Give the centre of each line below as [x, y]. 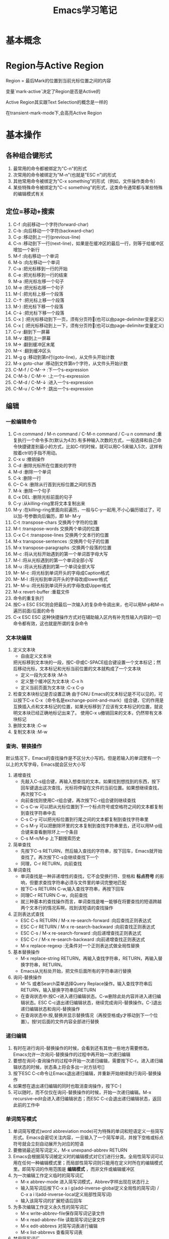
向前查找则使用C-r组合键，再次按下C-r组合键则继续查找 [78, 800]
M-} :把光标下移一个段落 [38, 306]
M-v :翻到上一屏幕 [32, 338]
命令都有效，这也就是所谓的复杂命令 [51, 623]
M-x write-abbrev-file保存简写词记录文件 [63, 1213]
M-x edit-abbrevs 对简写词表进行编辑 [59, 1226]
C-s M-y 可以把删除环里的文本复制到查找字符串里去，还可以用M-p [89, 826]
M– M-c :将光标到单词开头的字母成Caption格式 [61, 573]
